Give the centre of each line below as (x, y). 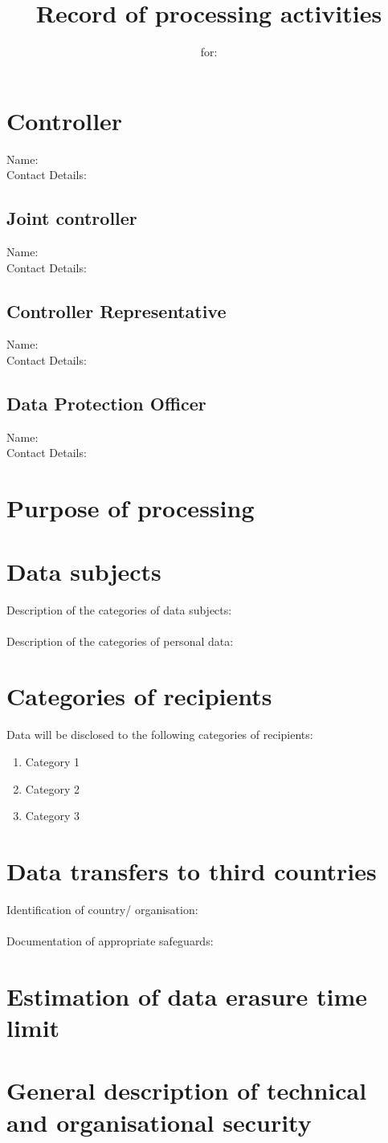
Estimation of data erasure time (187, 996)
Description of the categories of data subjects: (119, 609)
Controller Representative (116, 310)
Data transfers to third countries (192, 870)
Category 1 (53, 762)
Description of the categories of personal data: (120, 641)
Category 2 (53, 788)
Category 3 (53, 816)
